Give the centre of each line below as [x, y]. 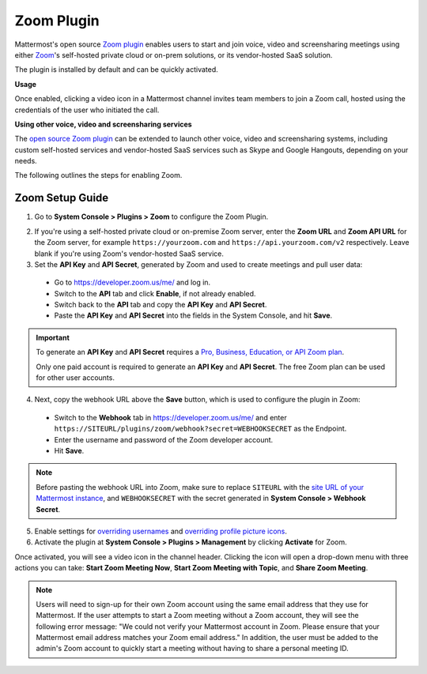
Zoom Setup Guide [62, 198]
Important [53, 337]
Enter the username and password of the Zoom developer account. [164, 439]
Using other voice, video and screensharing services [104, 124]
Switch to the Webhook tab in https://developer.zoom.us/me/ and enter [171, 417]
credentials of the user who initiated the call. [87, 110]
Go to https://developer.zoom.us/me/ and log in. [132, 282]
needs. [26, 161]
